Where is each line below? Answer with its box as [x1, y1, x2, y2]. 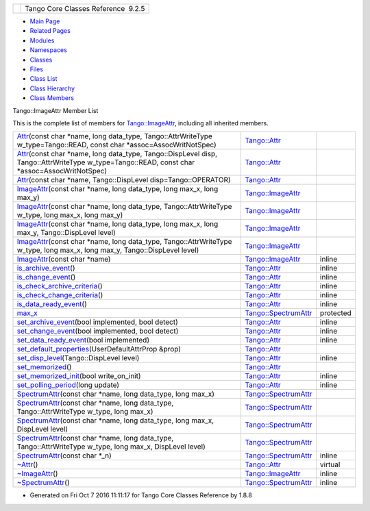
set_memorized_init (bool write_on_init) [16, 371, 141, 381]
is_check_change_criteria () [16, 290, 103, 300]
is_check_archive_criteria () [16, 282, 103, 291]
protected [319, 308, 352, 318]
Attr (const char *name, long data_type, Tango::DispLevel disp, [16, 149, 218, 159]
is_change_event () [16, 273, 76, 282]
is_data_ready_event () [16, 299, 87, 309]
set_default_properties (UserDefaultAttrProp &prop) [16, 345, 182, 354]
